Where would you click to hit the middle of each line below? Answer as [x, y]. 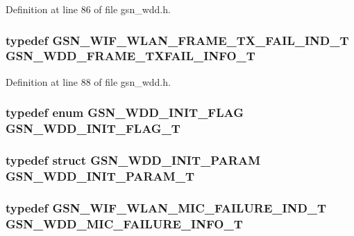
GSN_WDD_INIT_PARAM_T [100, 175]
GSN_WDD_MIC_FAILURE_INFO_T [124, 223]
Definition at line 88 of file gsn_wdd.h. [88, 81]
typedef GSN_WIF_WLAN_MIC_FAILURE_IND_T [166, 207]
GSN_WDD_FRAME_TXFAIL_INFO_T [130, 56]
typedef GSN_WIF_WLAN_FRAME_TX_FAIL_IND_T [177, 40]
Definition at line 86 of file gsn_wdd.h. [88, 9]
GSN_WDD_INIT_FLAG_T [93, 128]
